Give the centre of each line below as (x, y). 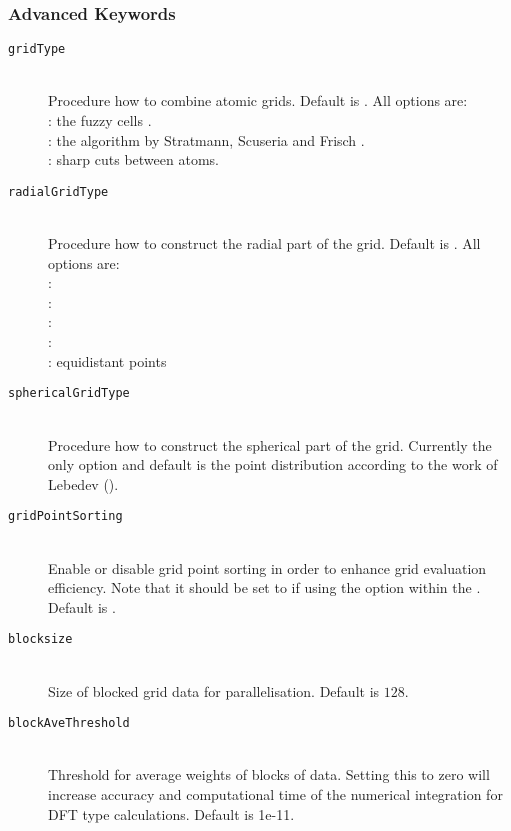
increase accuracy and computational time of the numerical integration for (275, 794)
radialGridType (58, 191)
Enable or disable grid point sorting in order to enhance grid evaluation (267, 567)
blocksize (40, 639)
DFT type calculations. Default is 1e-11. (171, 813)
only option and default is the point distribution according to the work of (273, 464)
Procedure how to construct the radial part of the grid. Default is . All (264, 243)
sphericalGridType (69, 393)
